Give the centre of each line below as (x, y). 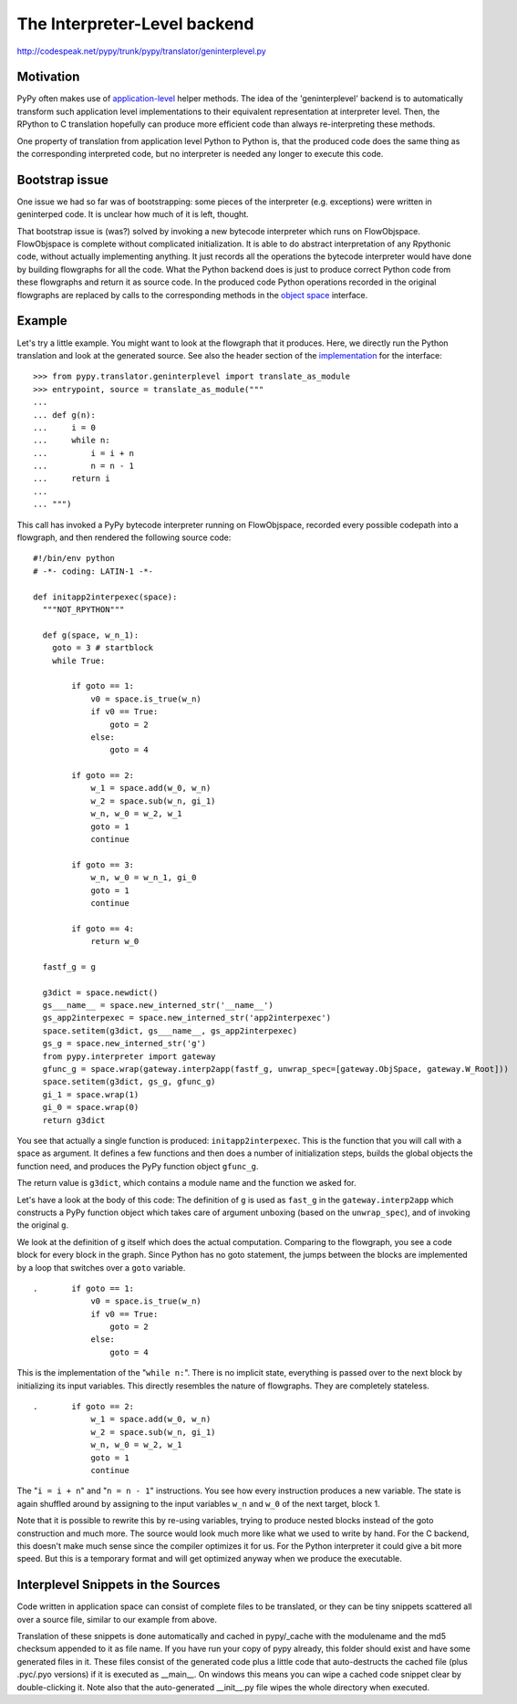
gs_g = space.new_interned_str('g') (124, 1044)
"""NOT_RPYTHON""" (83, 609)
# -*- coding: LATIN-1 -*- (93, 571)
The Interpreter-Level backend (135, 24)
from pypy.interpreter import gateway (129, 1056)
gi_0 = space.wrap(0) (91, 1107)
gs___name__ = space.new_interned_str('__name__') (158, 1005)
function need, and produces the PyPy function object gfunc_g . (138, 1166)
